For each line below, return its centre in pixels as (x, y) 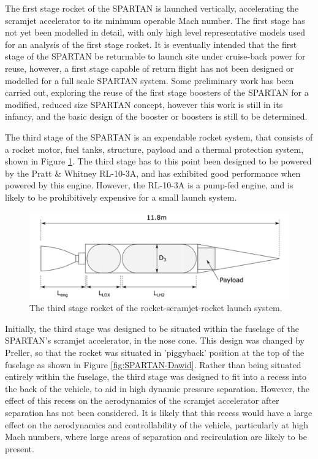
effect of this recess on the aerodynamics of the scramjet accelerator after (142, 400)
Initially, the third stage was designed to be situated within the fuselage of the (152, 328)
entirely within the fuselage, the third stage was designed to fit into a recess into (156, 376)
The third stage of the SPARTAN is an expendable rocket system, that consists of (159, 137)
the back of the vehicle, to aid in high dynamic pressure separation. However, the (157, 388)
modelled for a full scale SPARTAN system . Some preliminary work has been (150, 80)
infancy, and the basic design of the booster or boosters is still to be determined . (156, 116)
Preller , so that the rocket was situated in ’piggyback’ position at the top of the (155, 352)
